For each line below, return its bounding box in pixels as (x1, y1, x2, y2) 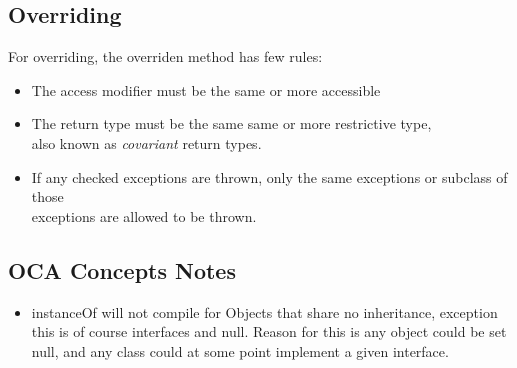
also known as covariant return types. (31, 132, 262, 153)
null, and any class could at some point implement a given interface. (31, 340, 449, 361)
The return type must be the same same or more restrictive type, (31, 113, 432, 134)
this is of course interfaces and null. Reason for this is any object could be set (31, 321, 507, 342)
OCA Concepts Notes (8, 254, 236, 285)
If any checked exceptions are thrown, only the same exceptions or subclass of (31, 166, 508, 187)
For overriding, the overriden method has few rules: (8, 46, 323, 67)
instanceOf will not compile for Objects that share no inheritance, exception (31, 301, 498, 322)
